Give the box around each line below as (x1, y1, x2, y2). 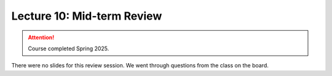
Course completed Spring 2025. (28, 45, 109, 52)
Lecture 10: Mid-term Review (11, 9, 162, 23)
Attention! (28, 34, 55, 41)
